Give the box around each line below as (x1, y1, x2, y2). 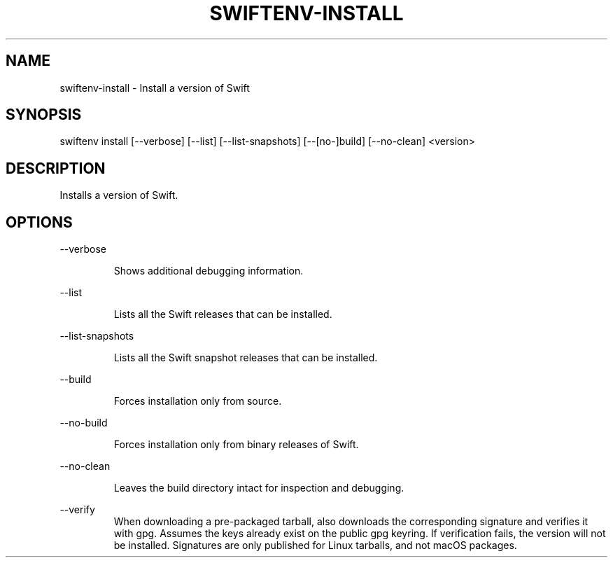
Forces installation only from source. (113, 395, 282, 408)
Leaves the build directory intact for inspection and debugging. (113, 482, 404, 494)
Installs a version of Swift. (59, 189, 178, 202)
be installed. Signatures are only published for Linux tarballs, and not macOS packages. (113, 539, 517, 552)
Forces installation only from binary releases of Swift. (113, 438, 359, 451)
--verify (59, 503, 95, 516)
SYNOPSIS (6, 106, 82, 124)
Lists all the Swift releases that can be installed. (113, 308, 332, 321)
